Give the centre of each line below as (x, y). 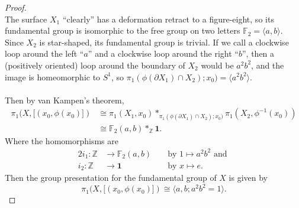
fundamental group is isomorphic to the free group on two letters (123, 30)
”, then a (258, 53)
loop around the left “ (44, 53)
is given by (248, 178)
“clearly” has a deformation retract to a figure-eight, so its (168, 19)
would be (217, 65)
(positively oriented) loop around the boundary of (95, 65)
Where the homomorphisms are (62, 140)
